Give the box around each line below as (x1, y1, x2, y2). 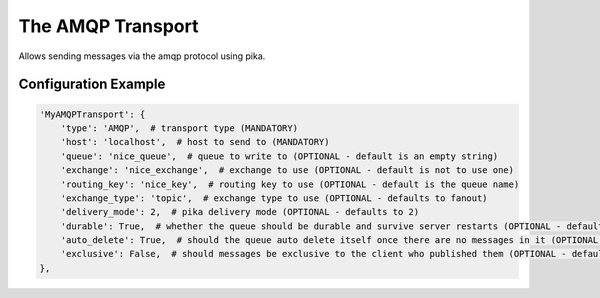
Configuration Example (18, 76, 166, 93)
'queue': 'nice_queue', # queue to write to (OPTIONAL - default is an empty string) (60, 150, 499, 162)
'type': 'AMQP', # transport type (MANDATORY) (60, 122, 299, 134)
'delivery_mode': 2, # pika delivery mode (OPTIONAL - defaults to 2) (60, 206, 420, 218)
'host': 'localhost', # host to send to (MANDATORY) (60, 136, 330, 148)
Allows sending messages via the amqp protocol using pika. (18, 50, 266, 62)
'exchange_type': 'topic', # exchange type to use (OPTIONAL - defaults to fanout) (60, 192, 489, 204)
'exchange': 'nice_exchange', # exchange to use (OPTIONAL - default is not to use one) (60, 165, 515, 176)
